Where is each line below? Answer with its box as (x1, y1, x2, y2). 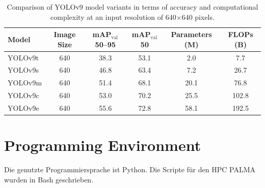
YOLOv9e (8, 103, 39, 113)
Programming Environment (4, 135, 201, 155)
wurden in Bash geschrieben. (4, 174, 94, 184)
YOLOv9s (8, 65, 39, 75)
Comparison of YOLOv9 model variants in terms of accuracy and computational (7, 2, 258, 12)
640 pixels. (181, 11, 215, 22)
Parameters (171, 29, 212, 40)
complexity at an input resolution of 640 (50, 11, 176, 22)
